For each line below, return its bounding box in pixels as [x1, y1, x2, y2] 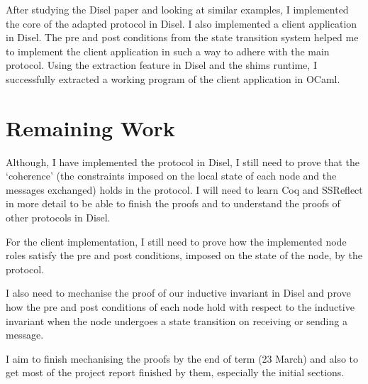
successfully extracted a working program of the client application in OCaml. [6, 71, 340, 86]
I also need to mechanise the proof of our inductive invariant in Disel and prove [6, 285, 351, 300]
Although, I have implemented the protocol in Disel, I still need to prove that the [6, 154, 359, 169]
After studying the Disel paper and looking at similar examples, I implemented [6, 2, 349, 16]
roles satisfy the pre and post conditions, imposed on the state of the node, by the [6, 248, 363, 263]
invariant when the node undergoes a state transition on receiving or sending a [6, 313, 347, 328]
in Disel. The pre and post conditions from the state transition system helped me [6, 30, 359, 45]
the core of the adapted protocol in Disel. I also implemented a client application [6, 16, 357, 31]
